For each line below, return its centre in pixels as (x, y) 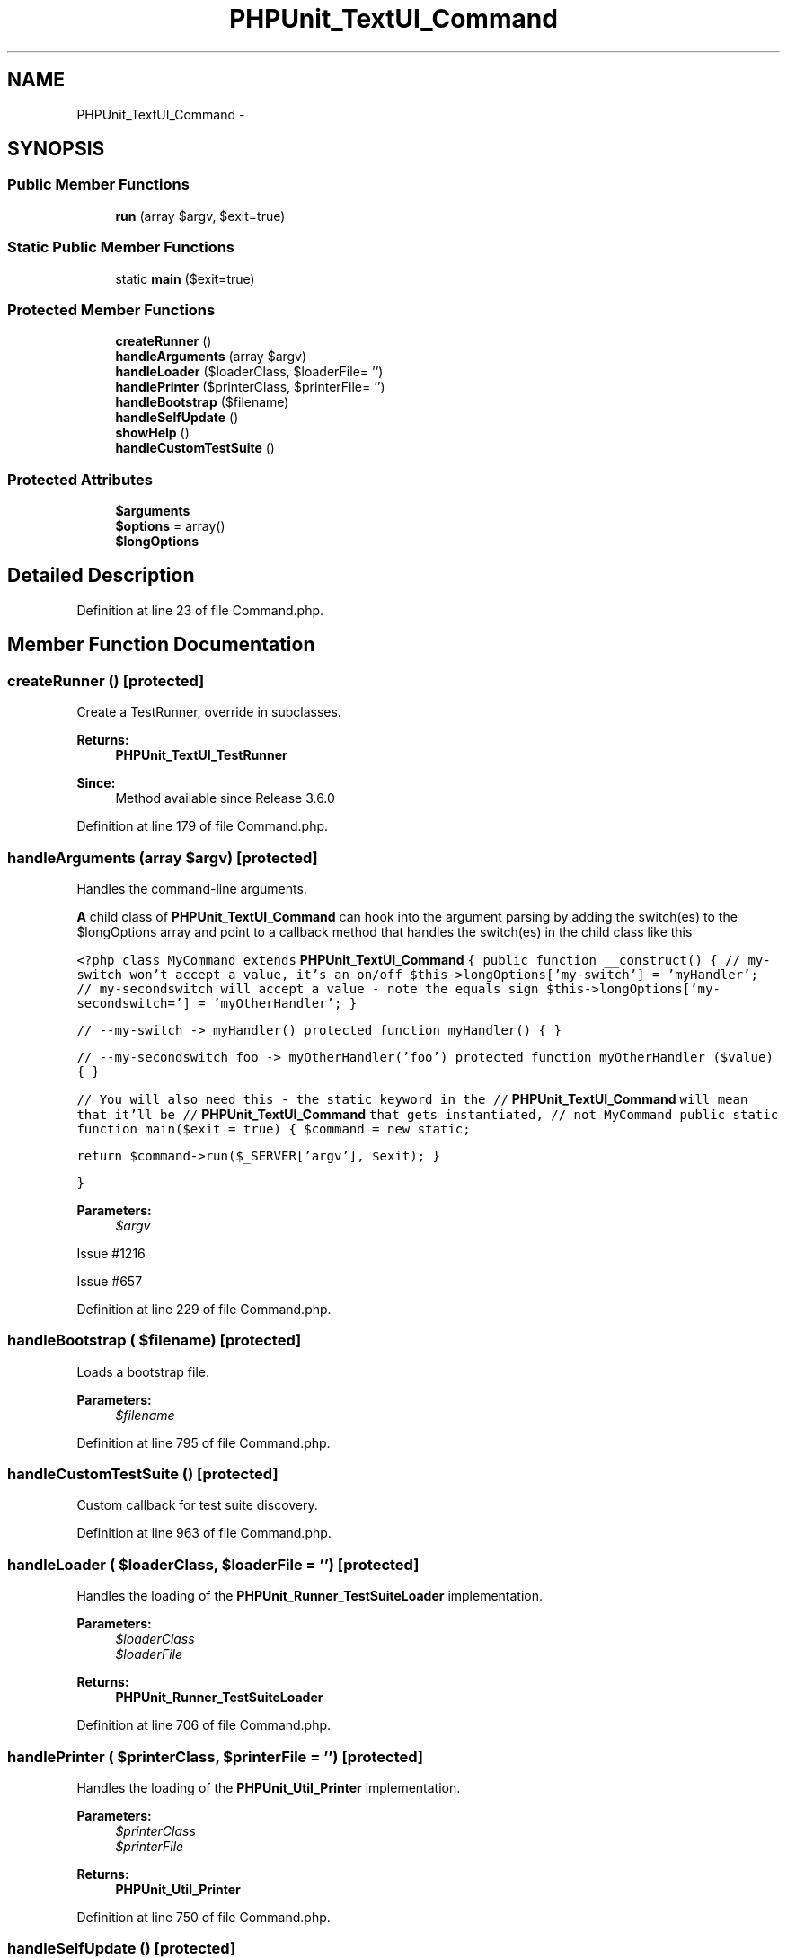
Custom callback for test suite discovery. (197, 1505)
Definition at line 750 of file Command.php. (203, 1917)
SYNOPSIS (56, 149)
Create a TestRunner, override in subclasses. (209, 712)
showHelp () (152, 433)
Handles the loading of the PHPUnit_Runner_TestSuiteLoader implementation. (310, 1596)
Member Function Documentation (161, 645)
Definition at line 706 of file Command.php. (204, 1725)
